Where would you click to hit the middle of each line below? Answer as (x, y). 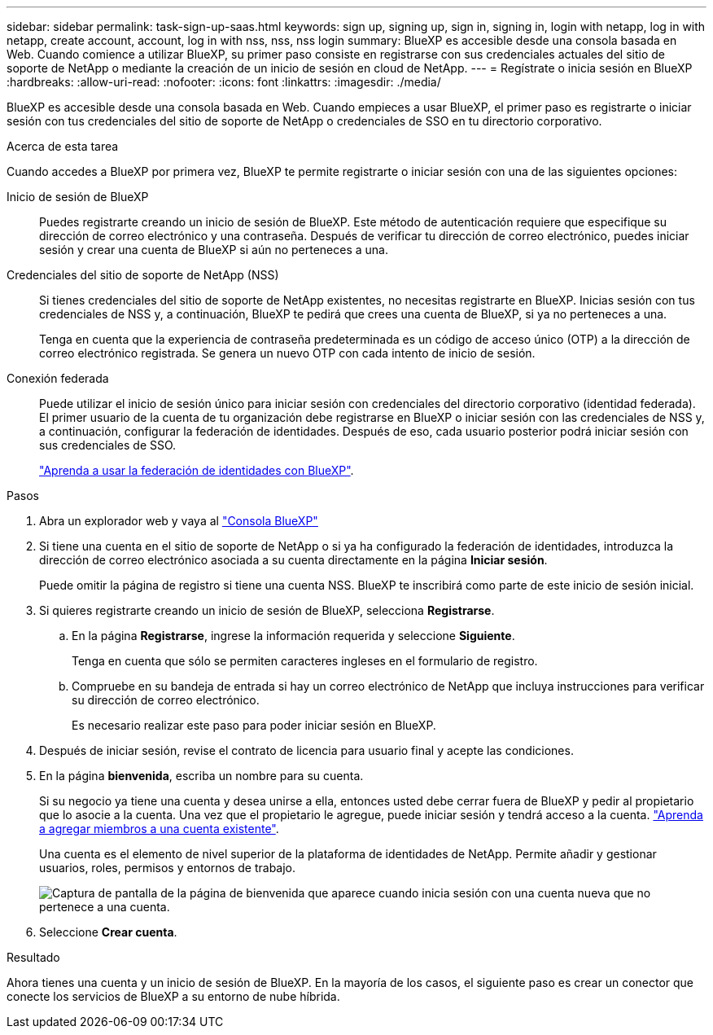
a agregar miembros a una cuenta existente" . (159, 829)
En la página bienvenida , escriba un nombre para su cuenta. (201, 776)
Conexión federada (58, 378)
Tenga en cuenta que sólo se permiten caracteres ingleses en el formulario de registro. (305, 661)
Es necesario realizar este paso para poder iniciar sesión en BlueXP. (254, 725)
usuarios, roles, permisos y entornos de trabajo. (168, 868)
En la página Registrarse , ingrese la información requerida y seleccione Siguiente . (293, 636)
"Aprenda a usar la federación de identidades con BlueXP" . (197, 470)
